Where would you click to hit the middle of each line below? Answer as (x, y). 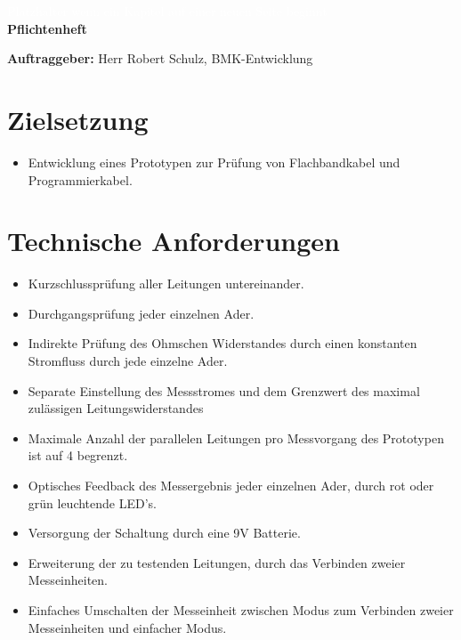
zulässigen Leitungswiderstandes (116, 408)
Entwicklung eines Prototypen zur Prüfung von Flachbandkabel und (214, 162)
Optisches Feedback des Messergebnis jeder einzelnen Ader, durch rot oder (231, 485)
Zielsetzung (78, 119)
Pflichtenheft (47, 28)
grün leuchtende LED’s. (93, 502)
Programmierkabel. (80, 179)
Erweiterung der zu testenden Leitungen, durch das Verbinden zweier (217, 562)
